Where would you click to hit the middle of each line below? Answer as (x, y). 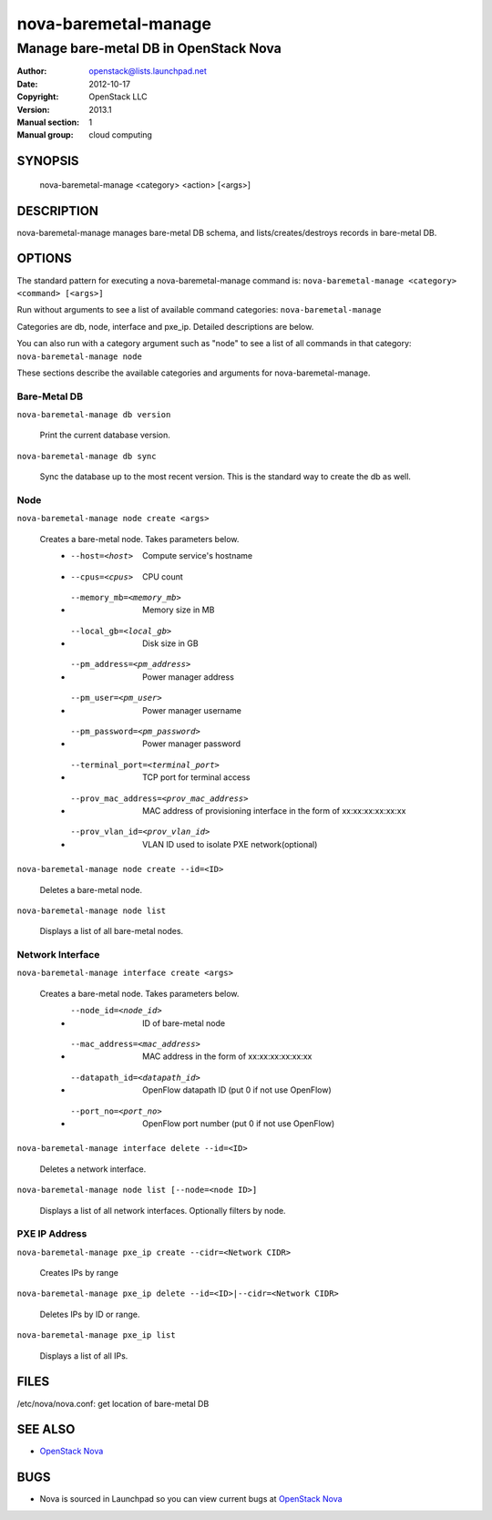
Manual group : (45, 135)
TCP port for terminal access (196, 777)
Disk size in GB (171, 643)
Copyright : (38, 97)
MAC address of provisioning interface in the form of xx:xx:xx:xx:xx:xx (274, 811)
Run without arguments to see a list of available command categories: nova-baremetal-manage (199, 310)
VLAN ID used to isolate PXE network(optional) (230, 844)
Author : (32, 71)
